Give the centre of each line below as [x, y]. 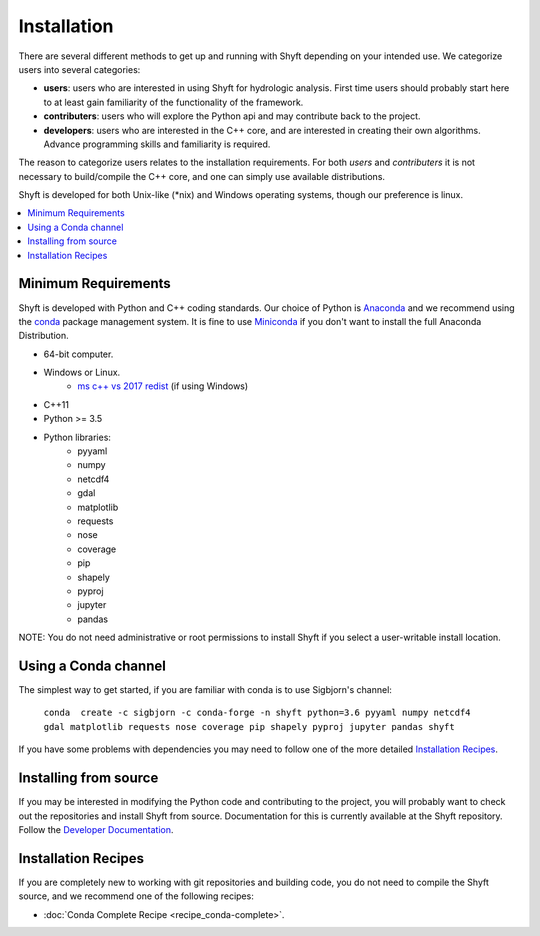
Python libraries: [77, 437]
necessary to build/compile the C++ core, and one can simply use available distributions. [201, 176]
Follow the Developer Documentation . [96, 829]
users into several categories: [79, 69]
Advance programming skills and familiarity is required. [157, 144]
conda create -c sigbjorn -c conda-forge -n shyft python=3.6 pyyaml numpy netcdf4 [257, 713]
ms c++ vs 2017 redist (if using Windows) [163, 386]
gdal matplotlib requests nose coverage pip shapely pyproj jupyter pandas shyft [249, 726]
